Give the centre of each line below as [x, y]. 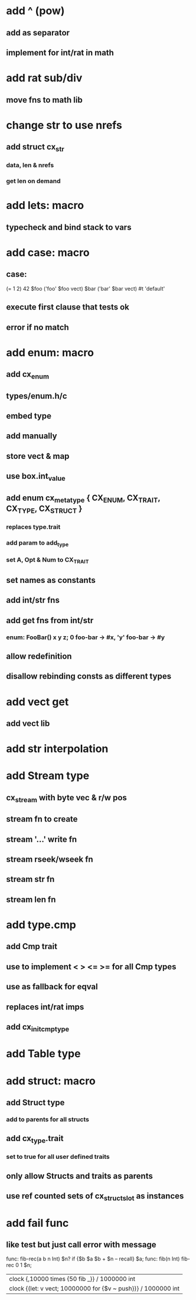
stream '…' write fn [42, 839]
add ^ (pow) [35, 11]
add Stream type [48, 776]
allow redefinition [39, 656]
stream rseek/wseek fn [50, 860]
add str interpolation [57, 749]
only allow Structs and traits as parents [80, 1176]
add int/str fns [33, 600]
